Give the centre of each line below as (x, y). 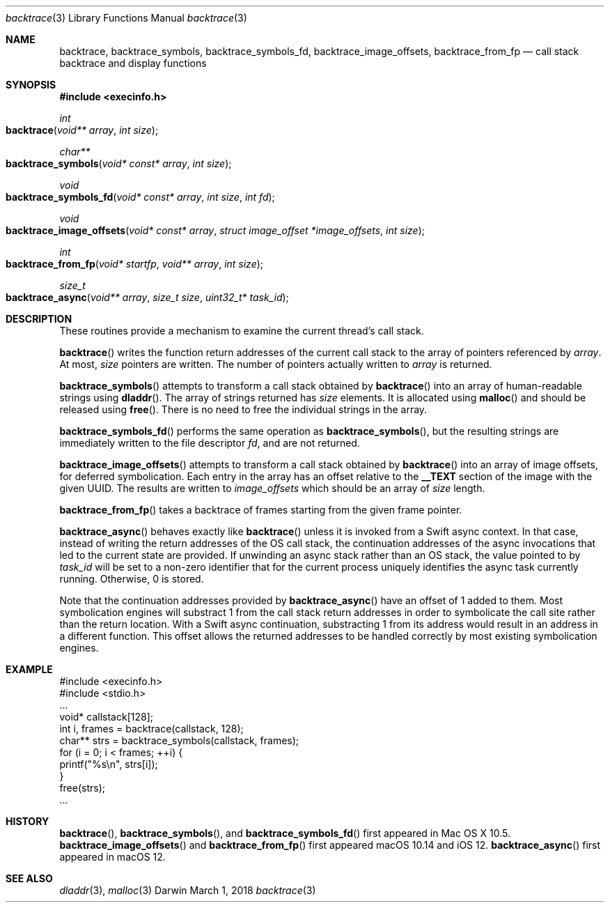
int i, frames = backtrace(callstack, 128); (151, 729)
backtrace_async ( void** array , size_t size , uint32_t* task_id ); (147, 297)
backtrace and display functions (133, 63)
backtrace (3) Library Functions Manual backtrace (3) (126, 18)
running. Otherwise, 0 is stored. (132, 579)
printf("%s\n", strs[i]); (109, 764)
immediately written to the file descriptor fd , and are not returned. (210, 443)
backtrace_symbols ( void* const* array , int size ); (119, 163)
